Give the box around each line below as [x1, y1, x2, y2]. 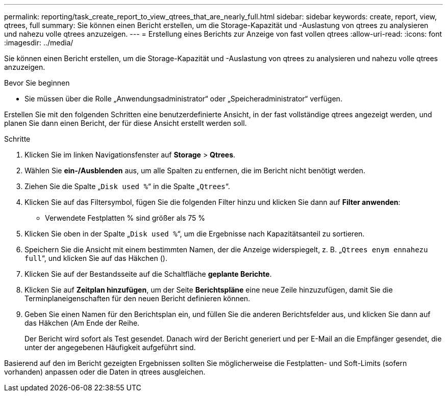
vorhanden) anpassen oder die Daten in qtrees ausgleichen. [4, 367, 206, 376]
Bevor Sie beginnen [4, 78, 70, 87]
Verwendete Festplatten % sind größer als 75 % [45, 214, 206, 222]
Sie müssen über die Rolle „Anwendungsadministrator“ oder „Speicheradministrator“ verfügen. [24, 94, 342, 103]
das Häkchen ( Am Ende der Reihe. [24, 319, 140, 327]
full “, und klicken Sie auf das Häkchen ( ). [24, 254, 167, 262]
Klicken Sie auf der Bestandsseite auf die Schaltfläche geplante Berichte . [24, 270, 272, 278]
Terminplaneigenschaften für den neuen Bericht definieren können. [24, 294, 251, 303]
